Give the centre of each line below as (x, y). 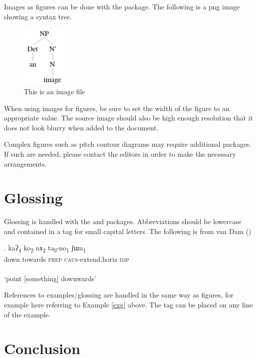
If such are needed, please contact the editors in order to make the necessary (120, 153)
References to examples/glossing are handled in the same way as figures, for (119, 295)
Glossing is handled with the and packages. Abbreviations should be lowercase (123, 221)
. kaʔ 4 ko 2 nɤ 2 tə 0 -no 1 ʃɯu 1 (45, 248)
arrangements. (26, 163)
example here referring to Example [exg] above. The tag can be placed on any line (128, 304)
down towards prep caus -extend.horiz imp (67, 259)
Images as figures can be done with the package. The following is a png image (122, 6)
